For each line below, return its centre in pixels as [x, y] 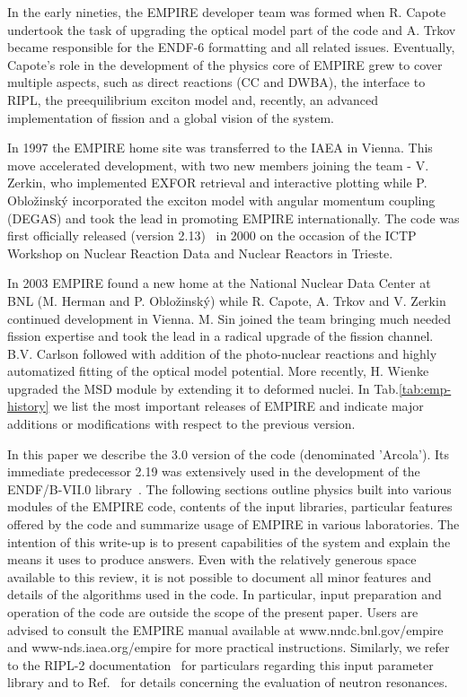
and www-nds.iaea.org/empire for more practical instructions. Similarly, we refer [229, 647]
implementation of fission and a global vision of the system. [171, 117]
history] [28, 406]
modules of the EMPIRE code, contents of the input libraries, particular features [230, 506]
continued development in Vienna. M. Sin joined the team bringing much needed [229, 318]
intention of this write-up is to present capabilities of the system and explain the [229, 541]
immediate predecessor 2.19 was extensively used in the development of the [214, 471]
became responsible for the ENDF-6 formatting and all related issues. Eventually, [231, 47]
